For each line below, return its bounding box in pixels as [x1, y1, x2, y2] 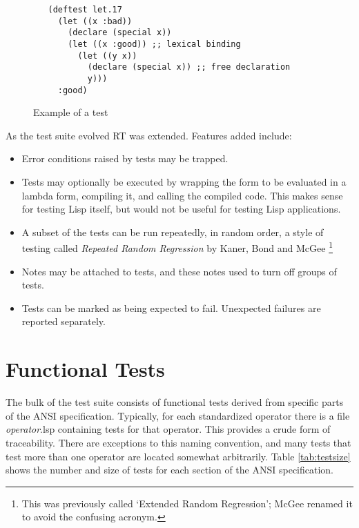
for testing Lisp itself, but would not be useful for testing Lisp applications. [21, 202, 341, 216]
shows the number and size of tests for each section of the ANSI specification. [6, 462, 334, 477]
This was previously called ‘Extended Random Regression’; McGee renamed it [21, 496, 353, 510]
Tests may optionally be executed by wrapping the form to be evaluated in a [21, 175, 347, 189]
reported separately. [21, 314, 106, 329]
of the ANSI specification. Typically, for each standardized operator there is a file [6, 408, 350, 422]
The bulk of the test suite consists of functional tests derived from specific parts [6, 395, 344, 409]
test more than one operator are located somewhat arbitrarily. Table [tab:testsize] [6, 449, 351, 463]
